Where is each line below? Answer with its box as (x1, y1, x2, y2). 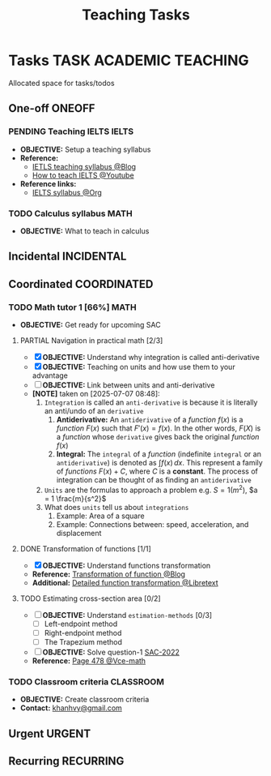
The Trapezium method (44, 637, 123, 646)
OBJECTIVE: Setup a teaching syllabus (19, 144, 151, 154)
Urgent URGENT (8, 727, 91, 740)
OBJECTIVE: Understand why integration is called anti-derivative (42, 353, 260, 362)
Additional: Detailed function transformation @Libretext (32, 577, 218, 587)
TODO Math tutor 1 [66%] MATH (8, 302, 137, 313)
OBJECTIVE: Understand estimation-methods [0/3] (42, 610, 213, 620)
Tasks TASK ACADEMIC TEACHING (8, 51, 249, 70)
